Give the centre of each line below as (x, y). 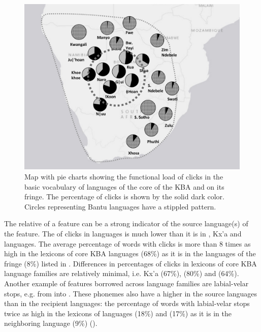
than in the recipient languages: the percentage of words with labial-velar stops (127, 303)
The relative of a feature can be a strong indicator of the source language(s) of (126, 223)
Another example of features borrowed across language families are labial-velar (126, 283)
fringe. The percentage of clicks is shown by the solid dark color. (125, 197)
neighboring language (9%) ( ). (51, 323)
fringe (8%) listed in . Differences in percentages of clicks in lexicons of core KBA (130, 263)
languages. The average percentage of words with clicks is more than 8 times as (127, 243)
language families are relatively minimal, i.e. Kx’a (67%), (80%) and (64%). (122, 273)
